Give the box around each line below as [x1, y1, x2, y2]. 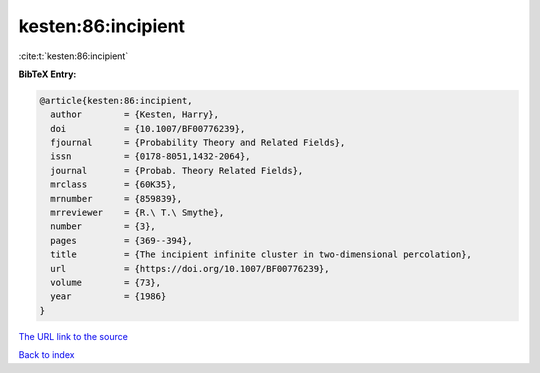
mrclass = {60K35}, [50, 179, 177, 190]
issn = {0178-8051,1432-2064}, [50, 151, 251, 162]
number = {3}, [50, 221, 157, 232]
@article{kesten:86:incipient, [39, 95, 194, 106]
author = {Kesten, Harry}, [50, 109, 220, 120]
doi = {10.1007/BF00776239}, [50, 123, 246, 134]
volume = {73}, [50, 277, 162, 288]
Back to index [18, 349, 75, 361]
